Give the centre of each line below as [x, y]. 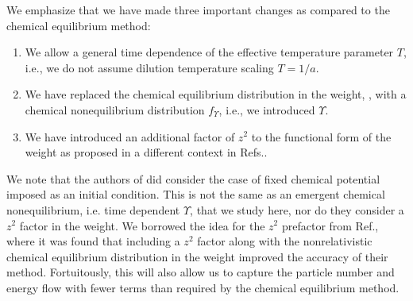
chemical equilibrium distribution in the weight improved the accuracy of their [197, 256]
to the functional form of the [321, 136]
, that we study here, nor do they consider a [297, 209]
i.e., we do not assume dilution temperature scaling [149, 67]
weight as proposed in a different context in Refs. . [146, 152]
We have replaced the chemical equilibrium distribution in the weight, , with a [216, 94]
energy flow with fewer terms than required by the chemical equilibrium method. [203, 287]
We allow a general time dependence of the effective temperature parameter [209, 52]
